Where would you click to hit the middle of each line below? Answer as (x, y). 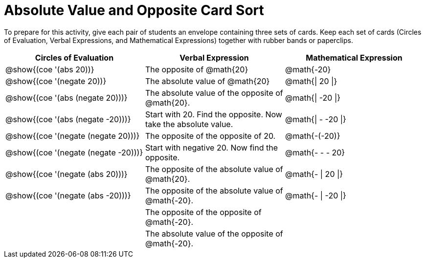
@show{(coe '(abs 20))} (50, 69)
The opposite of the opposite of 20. (210, 136)
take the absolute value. (189, 124)
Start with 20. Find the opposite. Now (213, 114)
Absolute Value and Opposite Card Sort (134, 10)
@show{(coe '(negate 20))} (56, 81)
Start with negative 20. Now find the (211, 147)
